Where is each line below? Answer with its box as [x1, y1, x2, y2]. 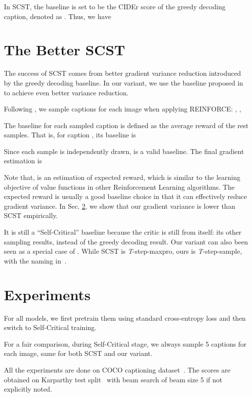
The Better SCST [4, 40, 125, 60]
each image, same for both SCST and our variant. [4, 348, 153, 358]
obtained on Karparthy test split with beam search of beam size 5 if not [4, 374, 223, 384]
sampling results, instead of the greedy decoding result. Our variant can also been [4, 236, 248, 246]
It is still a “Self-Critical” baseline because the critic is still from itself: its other [4, 227, 242, 237]
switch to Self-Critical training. [4, 322, 97, 332]
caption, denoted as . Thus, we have [4, 11, 111, 21]
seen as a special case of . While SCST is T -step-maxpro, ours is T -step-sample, [4, 246, 242, 256]
